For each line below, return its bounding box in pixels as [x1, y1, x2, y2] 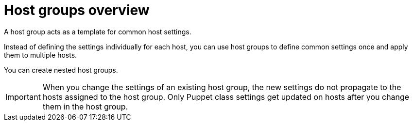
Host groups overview [4, 2, 150, 18]
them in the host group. [42, 101, 128, 111]
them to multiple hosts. [4, 50, 77, 59]
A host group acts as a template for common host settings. [4, 27, 191, 36]
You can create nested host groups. [4, 65, 118, 74]
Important [5, 92, 41, 102]
